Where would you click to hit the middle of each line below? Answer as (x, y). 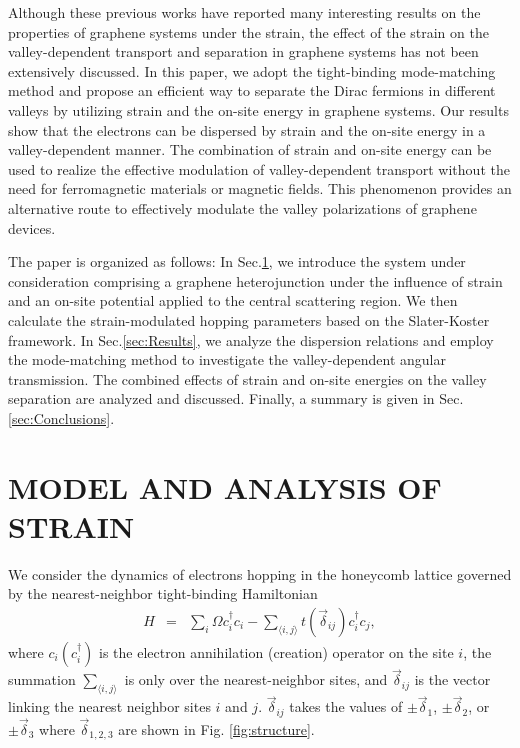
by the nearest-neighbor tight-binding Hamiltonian (163, 593)
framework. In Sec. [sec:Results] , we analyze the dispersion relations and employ (251, 339)
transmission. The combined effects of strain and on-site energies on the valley (247, 378)
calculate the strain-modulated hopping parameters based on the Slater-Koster (249, 319)
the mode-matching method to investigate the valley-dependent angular (227, 359)
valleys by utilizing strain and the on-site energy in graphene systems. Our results (258, 109)
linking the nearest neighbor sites (109, 706)
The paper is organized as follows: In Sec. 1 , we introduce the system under (237, 261)
